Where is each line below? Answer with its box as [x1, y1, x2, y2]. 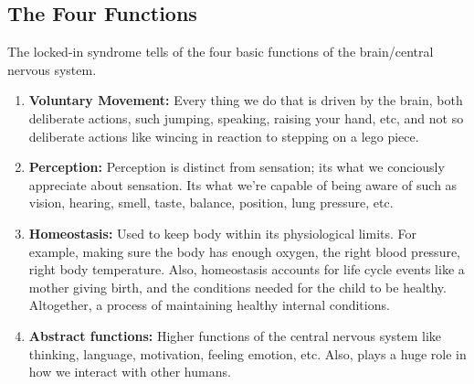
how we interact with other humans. [28, 362, 231, 381]
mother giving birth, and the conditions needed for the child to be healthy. [28, 277, 447, 296]
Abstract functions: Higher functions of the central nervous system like [28, 325, 442, 345]
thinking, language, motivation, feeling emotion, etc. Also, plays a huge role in [28, 344, 467, 363]
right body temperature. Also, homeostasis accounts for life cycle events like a [28, 260, 465, 279]
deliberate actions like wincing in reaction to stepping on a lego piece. [28, 126, 419, 145]
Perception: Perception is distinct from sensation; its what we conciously [28, 157, 445, 176]
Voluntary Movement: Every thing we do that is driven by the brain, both [28, 91, 463, 110]
